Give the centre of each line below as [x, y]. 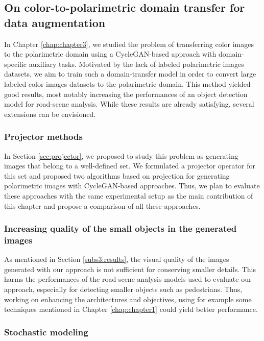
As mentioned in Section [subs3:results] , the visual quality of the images [117, 259]
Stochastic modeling [46, 332]
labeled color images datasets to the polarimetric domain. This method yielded [127, 83]
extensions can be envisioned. [50, 114]
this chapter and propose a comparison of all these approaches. [102, 205]
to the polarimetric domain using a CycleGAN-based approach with [110, 54]
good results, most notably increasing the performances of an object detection [126, 94]
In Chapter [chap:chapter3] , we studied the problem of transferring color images [129, 44]
